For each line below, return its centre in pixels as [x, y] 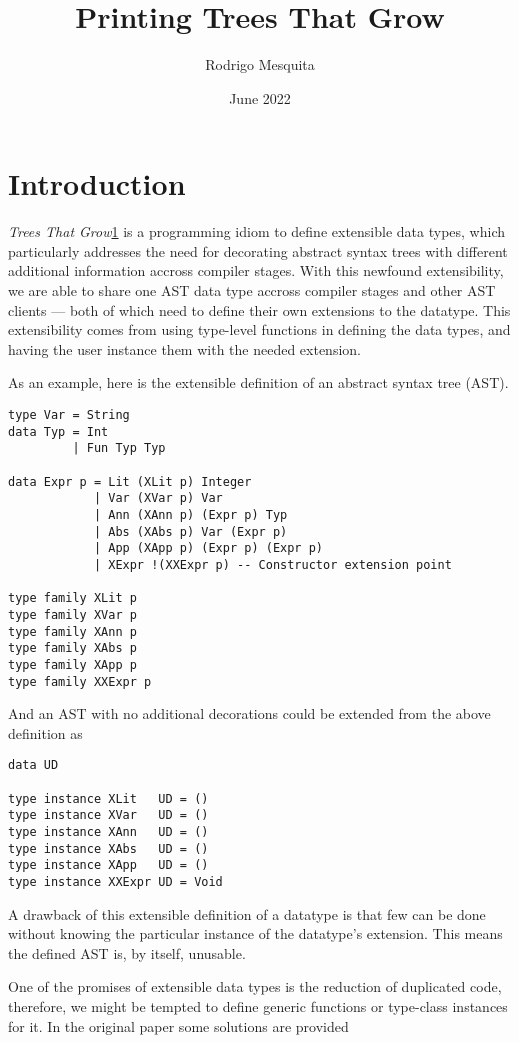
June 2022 [260, 97]
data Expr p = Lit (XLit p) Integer [130, 481]
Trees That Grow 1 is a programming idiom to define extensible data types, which [256, 231]
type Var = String [69, 415]
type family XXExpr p [80, 681]
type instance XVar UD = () [108, 815]
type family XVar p [72, 614]
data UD [33, 765]
